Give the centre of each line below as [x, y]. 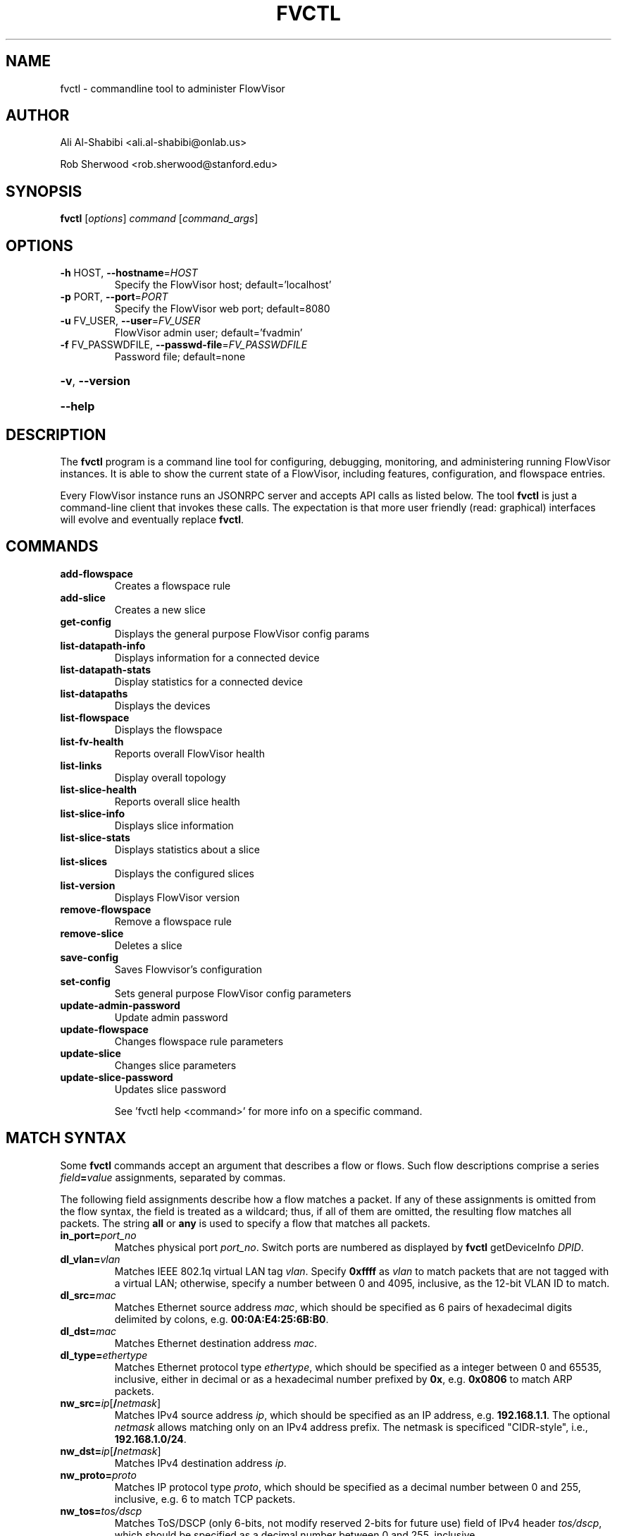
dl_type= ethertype [104, 1355]
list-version [88, 885]
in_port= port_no [98, 1235]
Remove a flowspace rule [173, 921]
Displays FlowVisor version [177, 897]
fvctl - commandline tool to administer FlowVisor [173, 88]
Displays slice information [174, 825]
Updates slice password [170, 1089]
